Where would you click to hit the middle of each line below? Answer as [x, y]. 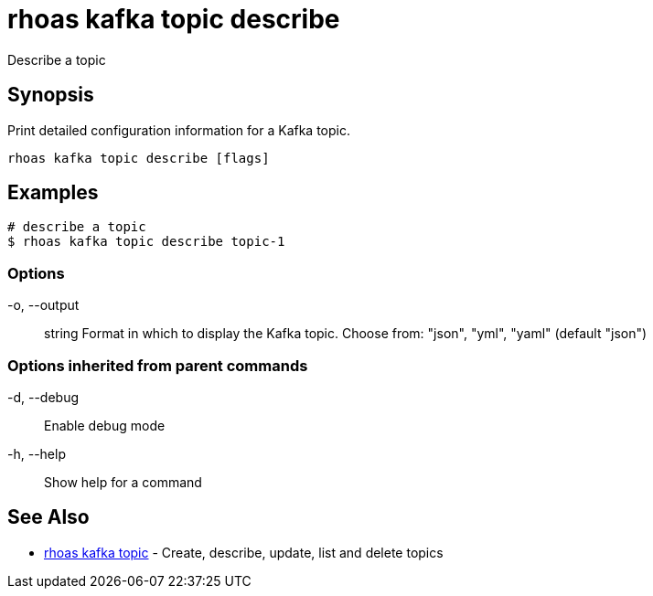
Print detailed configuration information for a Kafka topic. [179, 130]
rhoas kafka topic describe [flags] [139, 158]
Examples [53, 193]
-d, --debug [43, 397]
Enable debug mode [105, 425]
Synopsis [51, 95]
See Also [48, 517]
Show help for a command [123, 482]
